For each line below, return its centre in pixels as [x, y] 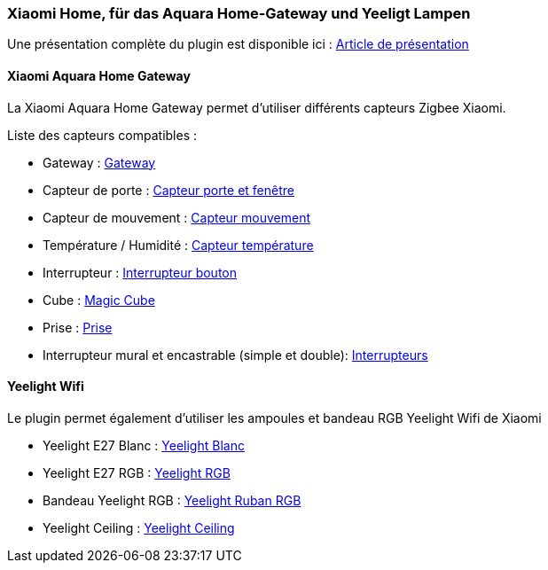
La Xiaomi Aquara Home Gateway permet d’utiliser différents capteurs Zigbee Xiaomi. [257, 107]
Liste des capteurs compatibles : [102, 135]
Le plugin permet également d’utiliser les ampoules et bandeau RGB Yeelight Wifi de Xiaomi [274, 418]
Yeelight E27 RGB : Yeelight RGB [137, 472]
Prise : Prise [78, 327]
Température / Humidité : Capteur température [178, 245]
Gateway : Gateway [99, 162]
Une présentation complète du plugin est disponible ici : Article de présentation [238, 44]
